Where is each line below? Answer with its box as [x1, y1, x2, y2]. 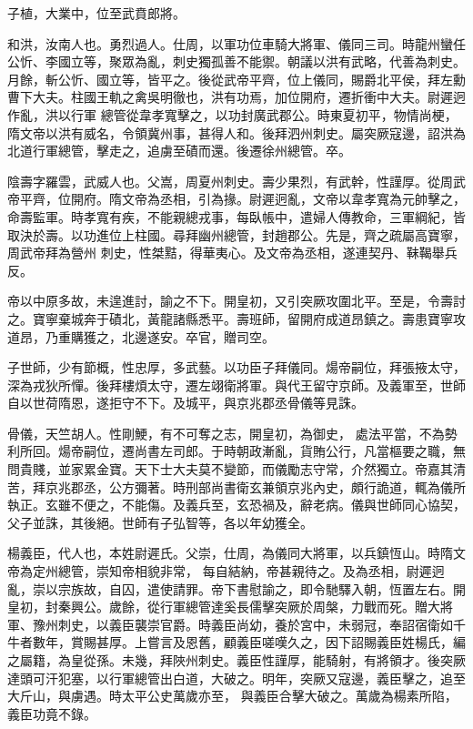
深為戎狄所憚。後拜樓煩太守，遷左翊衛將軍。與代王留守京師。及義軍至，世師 [7, 375, 466, 394]
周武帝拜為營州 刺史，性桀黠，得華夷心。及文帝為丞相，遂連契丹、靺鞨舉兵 [7, 243, 458, 262]
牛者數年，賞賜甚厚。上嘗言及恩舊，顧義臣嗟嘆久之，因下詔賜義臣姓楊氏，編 [7, 633, 466, 652]
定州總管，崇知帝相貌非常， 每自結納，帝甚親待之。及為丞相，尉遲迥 [32, 562, 445, 581]
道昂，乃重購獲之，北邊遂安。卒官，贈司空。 [7, 327, 275, 346]
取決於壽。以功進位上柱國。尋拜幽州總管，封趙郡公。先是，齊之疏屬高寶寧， [7, 225, 466, 244]
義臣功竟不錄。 [7, 704, 96, 723]
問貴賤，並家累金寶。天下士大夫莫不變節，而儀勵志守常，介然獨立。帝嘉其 [7, 460, 453, 479]
